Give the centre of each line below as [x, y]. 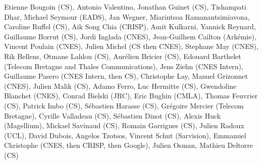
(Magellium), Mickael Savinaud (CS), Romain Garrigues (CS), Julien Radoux [124, 125]
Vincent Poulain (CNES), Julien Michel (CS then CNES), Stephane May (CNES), [131, 46]
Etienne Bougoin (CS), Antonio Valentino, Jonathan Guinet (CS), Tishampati [125, 7]
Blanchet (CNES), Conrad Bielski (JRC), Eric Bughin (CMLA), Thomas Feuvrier [131, 96]
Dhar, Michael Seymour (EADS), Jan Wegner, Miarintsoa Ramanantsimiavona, [127, 16]
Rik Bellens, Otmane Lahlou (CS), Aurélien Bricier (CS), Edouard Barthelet [123, 56]
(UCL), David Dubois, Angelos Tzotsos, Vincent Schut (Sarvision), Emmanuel [125, 135]
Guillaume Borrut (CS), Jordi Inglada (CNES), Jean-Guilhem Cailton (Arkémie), [130, 36]
